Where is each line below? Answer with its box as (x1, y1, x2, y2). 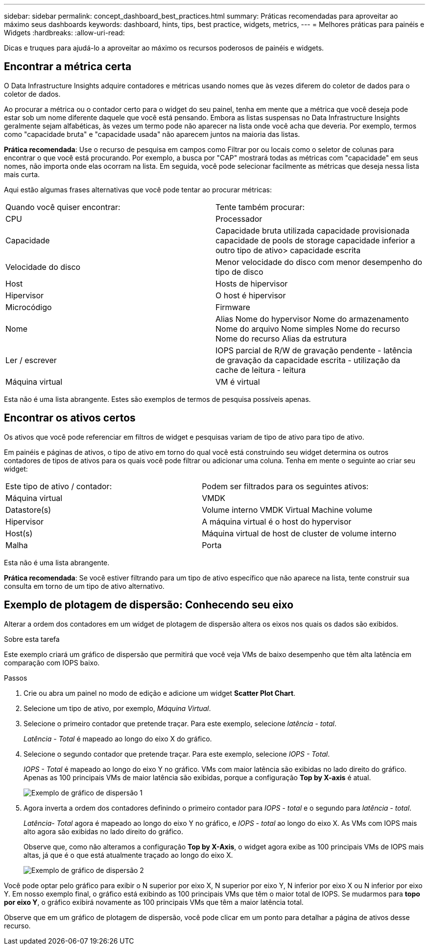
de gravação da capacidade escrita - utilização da (215, 355, 401, 365)
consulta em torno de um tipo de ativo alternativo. (4, 581, 165, 590)
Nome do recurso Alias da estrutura (215, 333, 347, 343)
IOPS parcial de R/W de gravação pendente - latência (215, 345, 412, 355)
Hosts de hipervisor (215, 278, 288, 289)
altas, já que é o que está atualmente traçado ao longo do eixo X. (24, 850, 233, 859)
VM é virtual (215, 376, 260, 387)
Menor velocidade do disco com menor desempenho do (215, 257, 423, 267)
